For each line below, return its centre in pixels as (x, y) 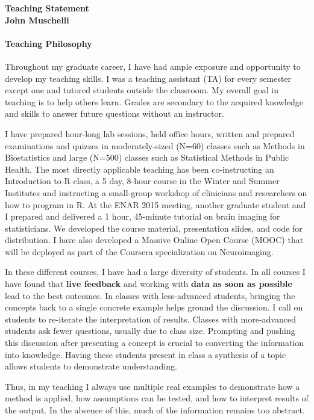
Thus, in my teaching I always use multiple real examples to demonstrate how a (152, 386)
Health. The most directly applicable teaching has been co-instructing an (140, 169)
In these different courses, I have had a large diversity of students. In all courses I (155, 272)
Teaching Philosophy (49, 43)
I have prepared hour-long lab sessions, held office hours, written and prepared (150, 133)
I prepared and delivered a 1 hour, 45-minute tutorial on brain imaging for (143, 216)
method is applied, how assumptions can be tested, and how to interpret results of (157, 398)
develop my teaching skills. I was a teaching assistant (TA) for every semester (148, 78)
